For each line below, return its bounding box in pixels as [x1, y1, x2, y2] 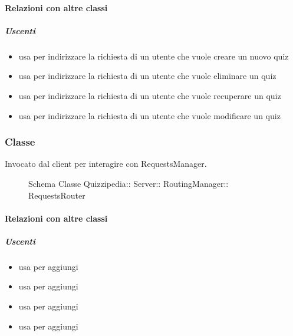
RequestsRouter [28, 189, 85, 201]
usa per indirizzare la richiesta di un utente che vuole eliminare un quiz [18, 70, 276, 82]
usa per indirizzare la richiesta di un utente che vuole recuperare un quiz [18, 89, 281, 101]
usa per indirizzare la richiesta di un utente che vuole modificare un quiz [18, 109, 281, 121]
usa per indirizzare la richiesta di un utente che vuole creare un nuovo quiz [18, 50, 289, 62]
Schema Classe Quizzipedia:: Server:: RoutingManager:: [28, 177, 229, 189]
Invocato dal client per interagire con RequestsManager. [5, 157, 207, 170]
